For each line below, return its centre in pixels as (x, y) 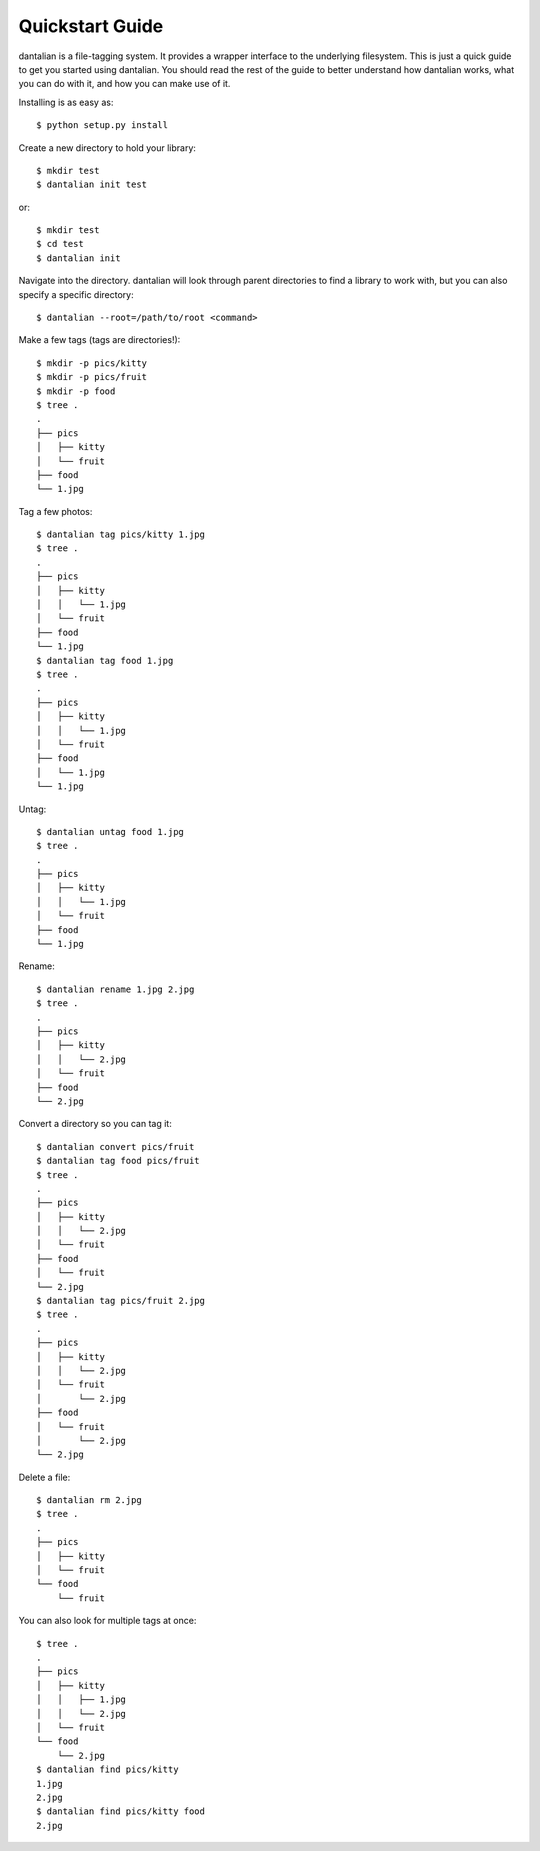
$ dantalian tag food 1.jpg (105, 660)
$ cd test (60, 244)
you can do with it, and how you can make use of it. (124, 84)
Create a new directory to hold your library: (107, 147)
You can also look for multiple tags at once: (107, 1621)
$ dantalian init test (92, 184)
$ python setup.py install (102, 125)
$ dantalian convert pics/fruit (115, 1146)
